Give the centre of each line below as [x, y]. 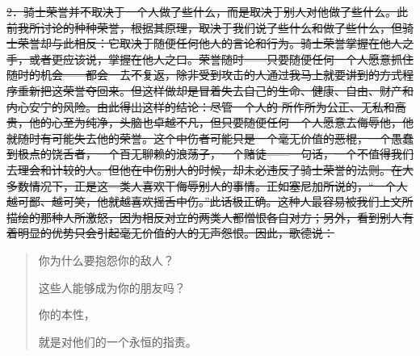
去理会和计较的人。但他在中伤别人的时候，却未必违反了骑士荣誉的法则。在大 [210, 169]
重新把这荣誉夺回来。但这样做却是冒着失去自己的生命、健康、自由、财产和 [215, 90]
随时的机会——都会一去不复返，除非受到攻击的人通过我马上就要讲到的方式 [204, 75]
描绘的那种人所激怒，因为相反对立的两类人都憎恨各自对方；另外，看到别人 [204, 217]
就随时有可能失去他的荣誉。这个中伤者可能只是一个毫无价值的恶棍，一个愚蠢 [210, 138]
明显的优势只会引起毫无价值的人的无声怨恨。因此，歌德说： [176, 233]
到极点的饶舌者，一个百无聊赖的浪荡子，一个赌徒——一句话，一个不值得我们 [210, 154]
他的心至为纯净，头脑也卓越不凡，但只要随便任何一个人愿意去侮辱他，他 [221, 122]
